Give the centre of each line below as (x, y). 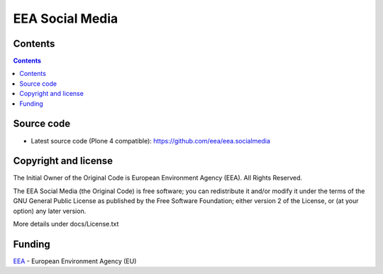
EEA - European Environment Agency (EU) (75, 261)
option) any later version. (50, 211)
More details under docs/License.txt (66, 224)
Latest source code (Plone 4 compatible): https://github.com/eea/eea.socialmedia (151, 141)
